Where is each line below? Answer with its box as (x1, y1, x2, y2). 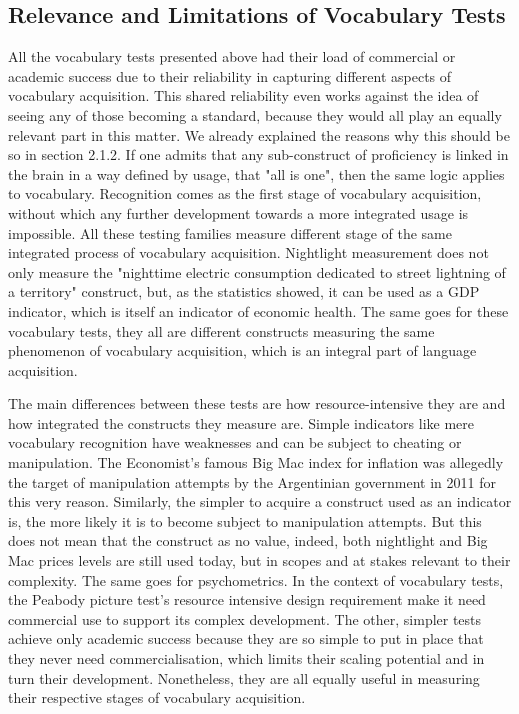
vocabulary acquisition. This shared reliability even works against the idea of (8, 85, 479, 106)
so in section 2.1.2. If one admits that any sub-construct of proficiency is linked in (8, 144, 509, 165)
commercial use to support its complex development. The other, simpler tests (8, 608, 482, 629)
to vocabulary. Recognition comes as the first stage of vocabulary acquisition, (8, 183, 482, 204)
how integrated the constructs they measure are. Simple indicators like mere (8, 412, 475, 433)
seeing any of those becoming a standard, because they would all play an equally (8, 104, 502, 125)
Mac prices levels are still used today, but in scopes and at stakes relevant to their (8, 550, 511, 571)
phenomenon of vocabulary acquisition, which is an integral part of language (8, 340, 477, 361)
